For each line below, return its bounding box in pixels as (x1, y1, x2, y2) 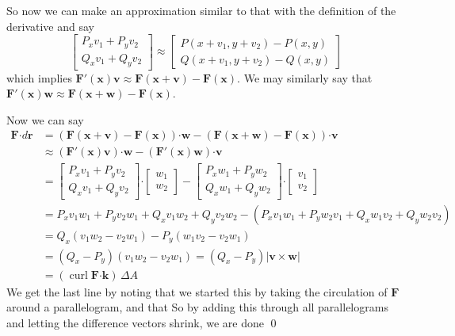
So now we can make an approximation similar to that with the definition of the (6, 2, 396, 18)
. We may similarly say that (237, 69, 373, 86)
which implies (6, 69, 72, 86)
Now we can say (6, 111, 84, 128)
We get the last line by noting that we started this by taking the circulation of (6, 283, 388, 300)
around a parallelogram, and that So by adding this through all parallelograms (6, 299, 388, 315)
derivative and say (6, 17, 94, 34)
